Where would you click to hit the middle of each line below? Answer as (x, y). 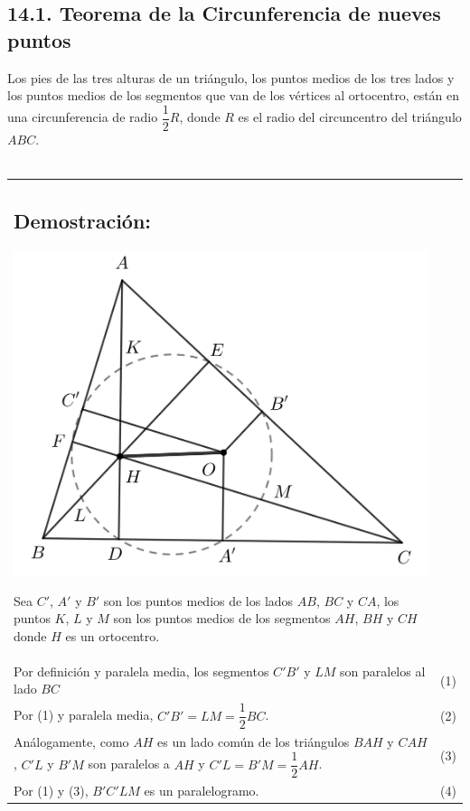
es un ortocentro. (113, 635)
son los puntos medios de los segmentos (222, 618)
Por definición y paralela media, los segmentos (141, 671)
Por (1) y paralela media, (84, 715)
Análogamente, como (71, 742)
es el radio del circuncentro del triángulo (350, 117)
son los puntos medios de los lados (198, 600)
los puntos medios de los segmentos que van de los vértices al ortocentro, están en (234, 95)
